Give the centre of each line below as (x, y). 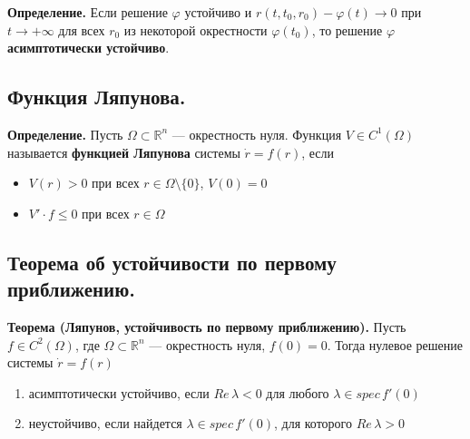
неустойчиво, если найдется (105, 423)
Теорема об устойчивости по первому (172, 262)
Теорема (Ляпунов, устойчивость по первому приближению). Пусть (207, 326)
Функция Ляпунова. (97, 97)
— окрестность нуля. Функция (257, 134)
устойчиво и (218, 12)
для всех (82, 29)
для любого (298, 392)
